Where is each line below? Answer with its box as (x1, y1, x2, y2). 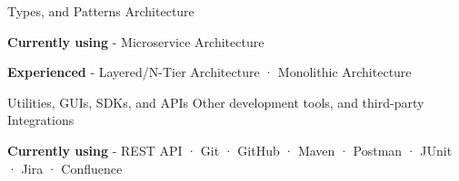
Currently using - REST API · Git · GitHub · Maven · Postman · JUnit (7, 140, 453, 159)
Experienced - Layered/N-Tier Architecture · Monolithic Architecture (7, 62, 412, 81)
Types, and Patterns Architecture (7, 2, 195, 20)
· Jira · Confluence (7, 158, 123, 177)
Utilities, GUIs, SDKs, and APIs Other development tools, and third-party (7, 92, 424, 111)
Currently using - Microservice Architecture (7, 32, 264, 51)
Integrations (7, 110, 75, 129)
